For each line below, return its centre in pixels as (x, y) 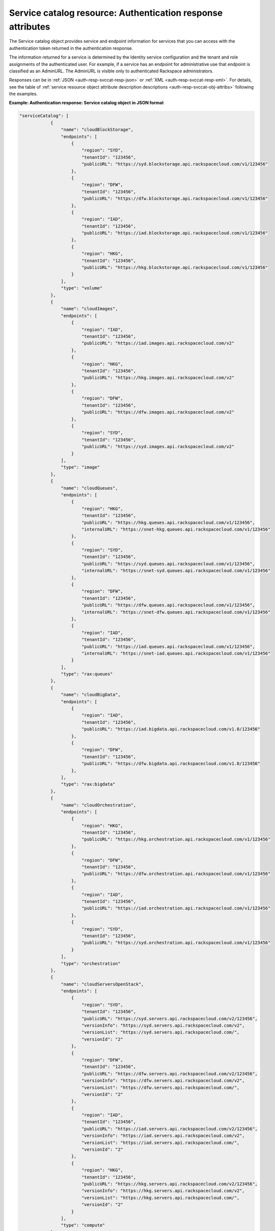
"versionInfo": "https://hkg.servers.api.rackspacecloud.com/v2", (163, 1191)
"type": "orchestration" (91, 963)
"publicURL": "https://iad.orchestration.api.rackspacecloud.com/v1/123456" (176, 908)
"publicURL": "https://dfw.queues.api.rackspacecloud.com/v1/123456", (168, 605)
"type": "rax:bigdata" (88, 784)
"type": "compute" (83, 1225)
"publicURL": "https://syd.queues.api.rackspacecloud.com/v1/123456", (168, 564)
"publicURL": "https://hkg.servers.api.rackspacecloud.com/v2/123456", (169, 1184)
